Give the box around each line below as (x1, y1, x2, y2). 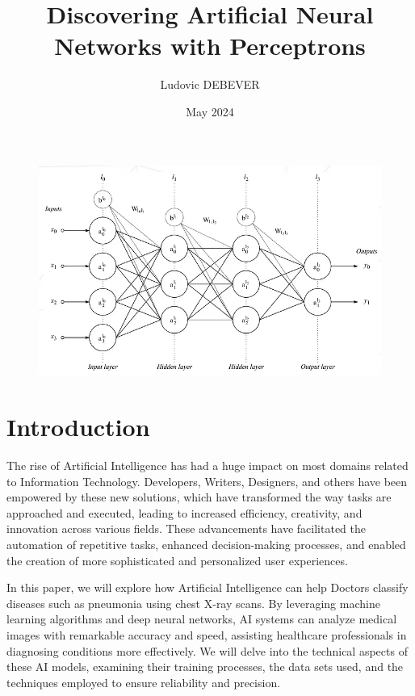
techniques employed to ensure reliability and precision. (6, 673, 281, 690)
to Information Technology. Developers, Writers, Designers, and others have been (6, 472, 408, 489)
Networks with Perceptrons (54, 29, 366, 62)
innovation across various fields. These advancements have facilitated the (6, 520, 367, 537)
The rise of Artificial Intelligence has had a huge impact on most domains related (6, 457, 409, 474)
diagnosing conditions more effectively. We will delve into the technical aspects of (6, 642, 408, 659)
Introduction (6, 410, 150, 443)
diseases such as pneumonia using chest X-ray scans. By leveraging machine (6, 594, 380, 611)
